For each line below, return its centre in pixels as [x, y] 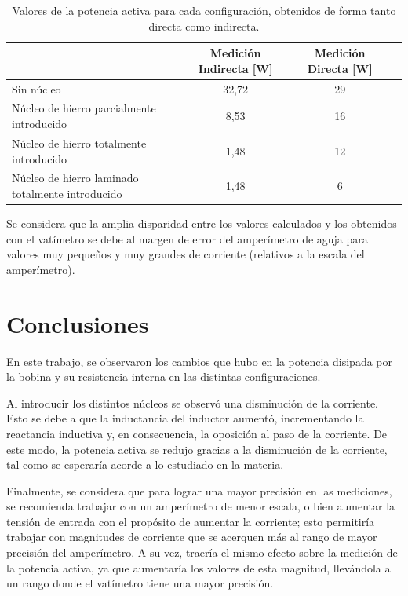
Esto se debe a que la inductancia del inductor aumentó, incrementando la [185, 418]
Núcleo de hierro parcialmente [84, 108]
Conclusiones [78, 323]
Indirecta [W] [235, 68]
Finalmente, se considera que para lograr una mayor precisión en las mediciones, [199, 490]
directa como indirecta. [204, 26]
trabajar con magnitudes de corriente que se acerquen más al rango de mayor [192, 537]
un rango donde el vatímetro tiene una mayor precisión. [140, 583]
